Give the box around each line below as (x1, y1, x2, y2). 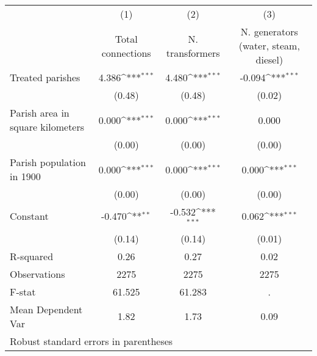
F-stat (10, 284, 36, 299)
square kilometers (10, 120, 85, 134)
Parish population (10, 155, 86, 169)
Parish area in (10, 106, 69, 120)
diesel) (255, 53, 283, 67)
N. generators (240, 24, 298, 38)
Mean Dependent (10, 302, 83, 316)
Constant (10, 209, 49, 223)
